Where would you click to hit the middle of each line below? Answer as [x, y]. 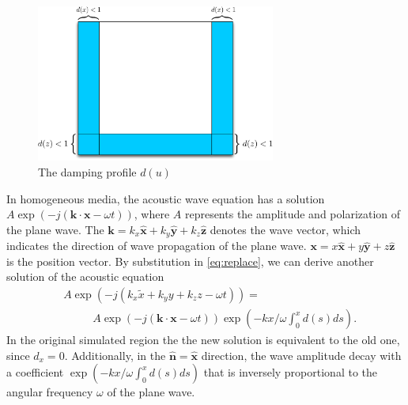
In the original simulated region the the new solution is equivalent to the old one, [203, 340]
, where [152, 214]
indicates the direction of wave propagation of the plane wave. [157, 246]
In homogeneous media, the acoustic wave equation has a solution [166, 198]
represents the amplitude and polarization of [293, 214]
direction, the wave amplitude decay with [301, 355]
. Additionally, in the [115, 355]
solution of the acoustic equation [85, 276]
